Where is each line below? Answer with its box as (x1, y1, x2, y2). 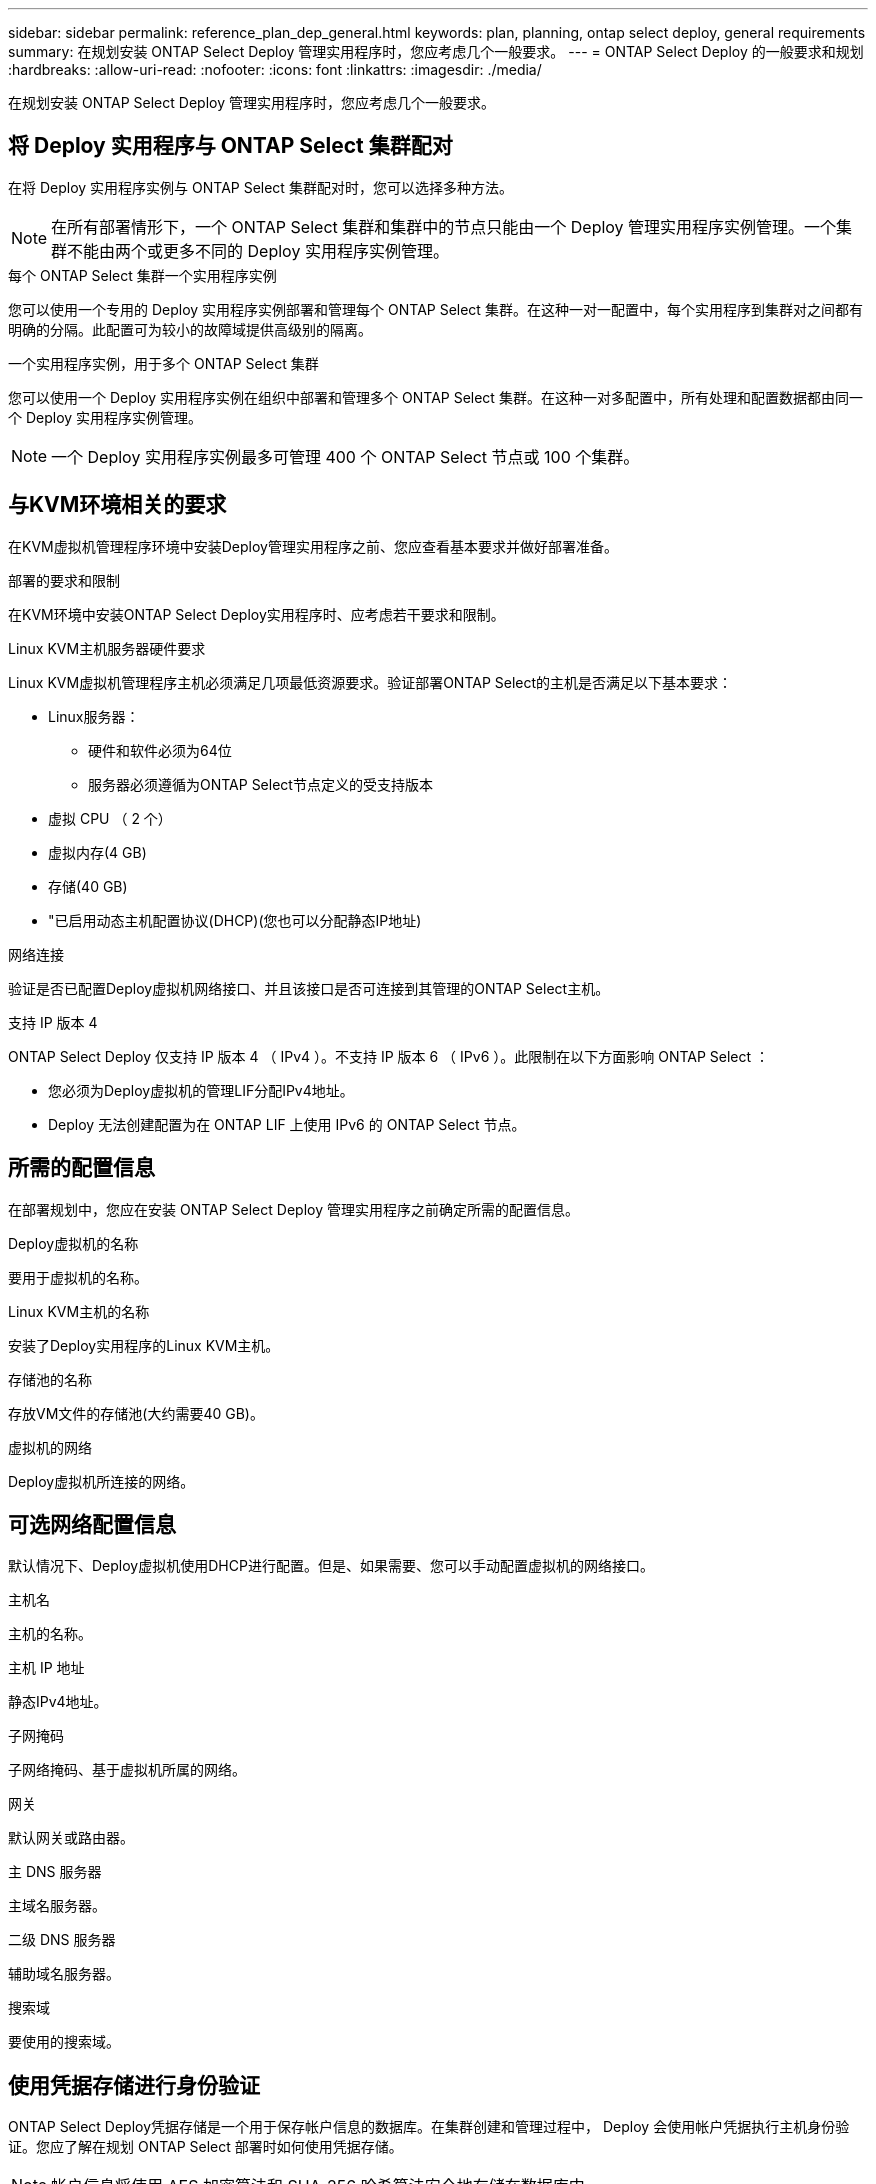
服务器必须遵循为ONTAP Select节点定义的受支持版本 (88, 775, 433, 793)
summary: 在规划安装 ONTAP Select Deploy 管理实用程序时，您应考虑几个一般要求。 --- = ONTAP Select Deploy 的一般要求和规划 (8, 43, 864, 60)
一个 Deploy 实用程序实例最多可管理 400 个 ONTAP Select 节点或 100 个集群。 (51, 446, 640, 467)
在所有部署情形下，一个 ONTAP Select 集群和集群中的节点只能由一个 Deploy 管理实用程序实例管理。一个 (51, 216, 837, 237)
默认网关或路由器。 (8, 1829, 134, 1847)
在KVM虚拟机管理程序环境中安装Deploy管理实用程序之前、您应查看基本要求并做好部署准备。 (8, 537, 618, 555)
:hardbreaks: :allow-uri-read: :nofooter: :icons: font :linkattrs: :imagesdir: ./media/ (8, 61, 542, 78)
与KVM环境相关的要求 (8, 492, 227, 518)
